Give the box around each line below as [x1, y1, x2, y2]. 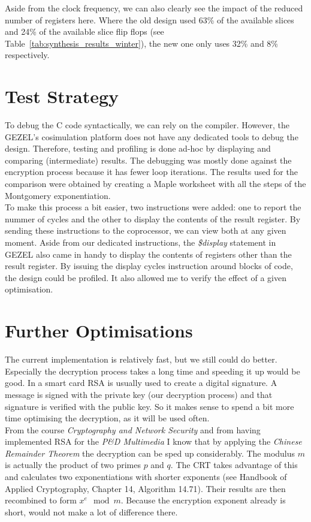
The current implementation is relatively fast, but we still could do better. [5, 353, 277, 366]
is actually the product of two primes [5, 458, 141, 471]
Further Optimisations [5, 318, 193, 343]
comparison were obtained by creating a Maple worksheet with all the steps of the [5, 177, 306, 190]
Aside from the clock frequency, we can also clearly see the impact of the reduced [5, 2, 303, 14]
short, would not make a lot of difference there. [5, 505, 178, 518]
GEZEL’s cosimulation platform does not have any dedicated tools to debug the [5, 130, 298, 143]
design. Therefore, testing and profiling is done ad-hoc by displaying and [5, 142, 271, 155]
